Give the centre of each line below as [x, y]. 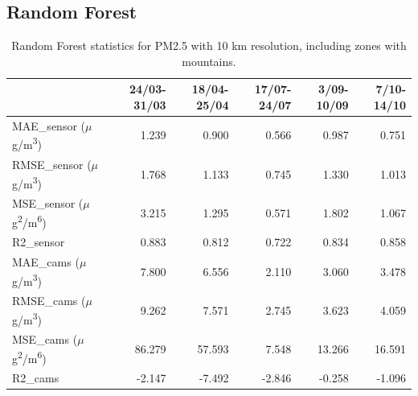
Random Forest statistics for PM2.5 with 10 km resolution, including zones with [209, 45]
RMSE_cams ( [49, 301]
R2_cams [36, 378]
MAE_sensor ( [49, 125]
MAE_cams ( [46, 261]
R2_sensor [39, 242]
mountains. [209, 61]
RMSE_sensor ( [52, 164]
